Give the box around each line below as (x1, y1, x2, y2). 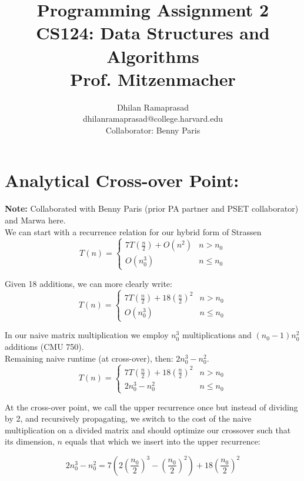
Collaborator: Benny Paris (105, 123, 201, 136)
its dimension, (5, 435, 55, 447)
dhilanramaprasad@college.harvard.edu (83, 112, 223, 125)
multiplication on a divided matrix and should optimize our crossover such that (5, 423, 291, 436)
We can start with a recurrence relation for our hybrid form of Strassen (5, 225, 262, 238)
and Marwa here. (5, 214, 66, 226)
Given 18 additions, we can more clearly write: (5, 277, 172, 289)
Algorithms (106, 44, 199, 68)
